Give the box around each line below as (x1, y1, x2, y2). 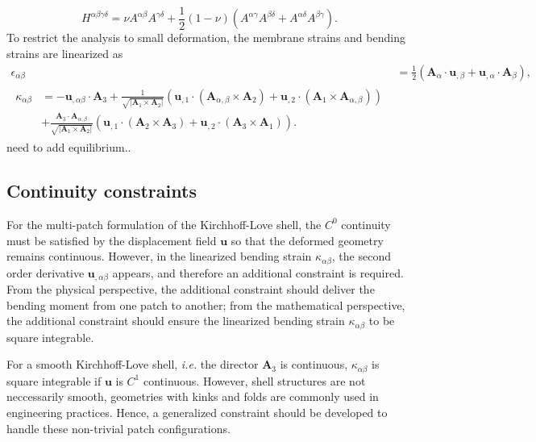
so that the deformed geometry (231, 231, 384, 248)
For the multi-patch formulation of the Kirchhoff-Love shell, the (6, 215, 322, 232)
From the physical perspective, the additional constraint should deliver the (6, 281, 375, 298)
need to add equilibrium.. (6, 139, 131, 156)
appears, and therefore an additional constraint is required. (112, 264, 404, 281)
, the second (331, 248, 391, 265)
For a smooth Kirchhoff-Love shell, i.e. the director (6, 356, 259, 373)
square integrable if (6, 372, 102, 389)
